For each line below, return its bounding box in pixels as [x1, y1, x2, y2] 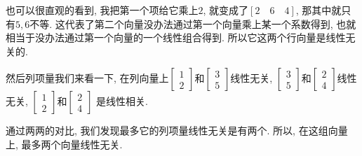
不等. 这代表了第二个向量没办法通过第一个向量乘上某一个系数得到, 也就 [29, 16, 356, 31]
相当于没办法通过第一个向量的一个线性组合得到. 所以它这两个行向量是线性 [6, 30, 346, 45]
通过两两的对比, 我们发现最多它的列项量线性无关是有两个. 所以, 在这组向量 [6, 123, 348, 138]
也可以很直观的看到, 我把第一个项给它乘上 [6, 3, 199, 17]
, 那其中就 [295, 3, 342, 17]
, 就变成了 [203, 3, 249, 17]
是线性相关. [95, 94, 148, 108]
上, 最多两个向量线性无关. [6, 136, 123, 151]
